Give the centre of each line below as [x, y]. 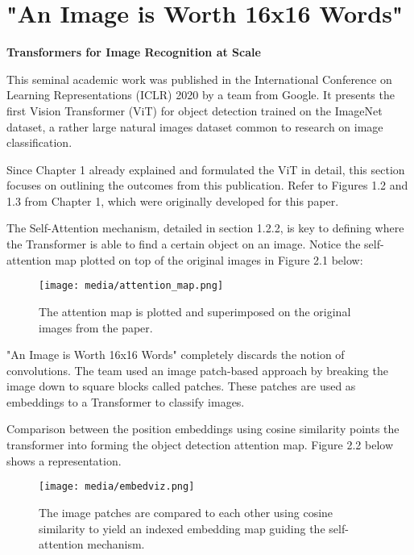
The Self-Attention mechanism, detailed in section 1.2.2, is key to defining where [205, 228]
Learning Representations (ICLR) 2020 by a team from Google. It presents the [201, 95]
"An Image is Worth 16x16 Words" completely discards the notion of [176, 355]
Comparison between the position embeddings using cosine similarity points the [203, 429]
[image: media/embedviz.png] [117, 487]
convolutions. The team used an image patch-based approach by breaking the [197, 370]
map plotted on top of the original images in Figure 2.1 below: [209, 259]
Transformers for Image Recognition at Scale [134, 52]
